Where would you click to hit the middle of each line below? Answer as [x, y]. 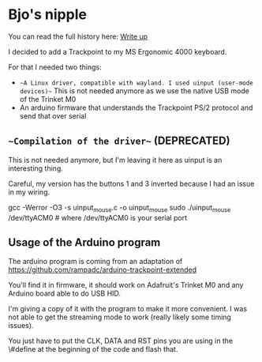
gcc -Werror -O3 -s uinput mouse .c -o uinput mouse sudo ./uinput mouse [120, 208]
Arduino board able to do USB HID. [64, 293]
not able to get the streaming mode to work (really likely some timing [120, 317]
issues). [21, 326]
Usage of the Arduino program [84, 242]
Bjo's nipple [47, 15]
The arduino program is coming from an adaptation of [95, 262]
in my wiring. [29, 192]
